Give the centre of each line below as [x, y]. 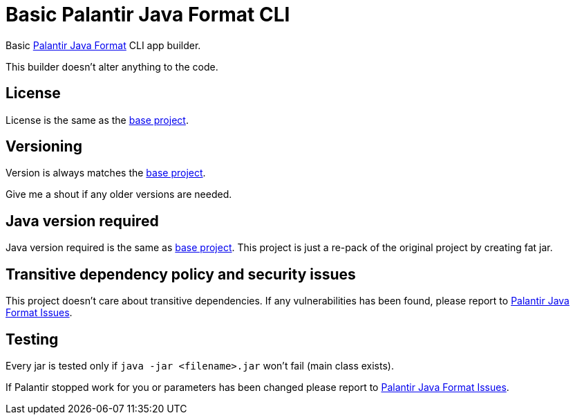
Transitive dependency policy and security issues [181, 274]
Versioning [44, 147]
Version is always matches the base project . [106, 173]
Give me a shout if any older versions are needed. [119, 194]
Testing [32, 339]
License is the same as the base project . [97, 120]
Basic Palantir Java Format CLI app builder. [103, 45]
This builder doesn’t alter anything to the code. [112, 66]
